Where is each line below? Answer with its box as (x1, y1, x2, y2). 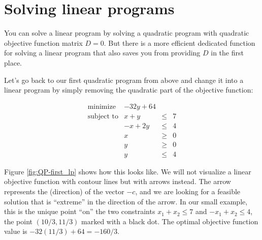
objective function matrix (4, 37, 83, 48)
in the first (211, 47, 244, 58)
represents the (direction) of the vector (4, 186, 124, 197)
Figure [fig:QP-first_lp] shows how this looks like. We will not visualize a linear (4, 166, 251, 176)
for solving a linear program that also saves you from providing (4, 47, 201, 58)
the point (4, 216, 33, 226)
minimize (87, 103, 116, 110)
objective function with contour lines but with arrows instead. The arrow (4, 176, 231, 187)
